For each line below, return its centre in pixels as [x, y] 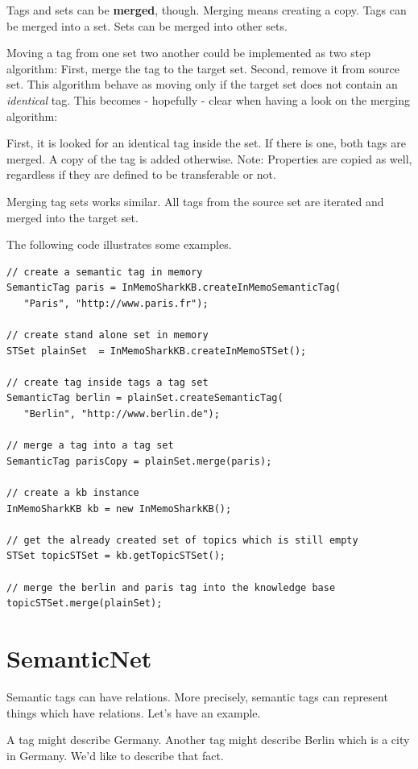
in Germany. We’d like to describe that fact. [115, 755]
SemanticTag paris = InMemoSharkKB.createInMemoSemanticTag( [174, 288]
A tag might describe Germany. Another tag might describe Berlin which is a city [208, 740]
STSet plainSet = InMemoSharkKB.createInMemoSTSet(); [157, 351]
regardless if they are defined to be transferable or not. [141, 174]
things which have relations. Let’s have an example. [134, 712]
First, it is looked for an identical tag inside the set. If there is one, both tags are [206, 143]
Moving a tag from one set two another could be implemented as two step [189, 53]
